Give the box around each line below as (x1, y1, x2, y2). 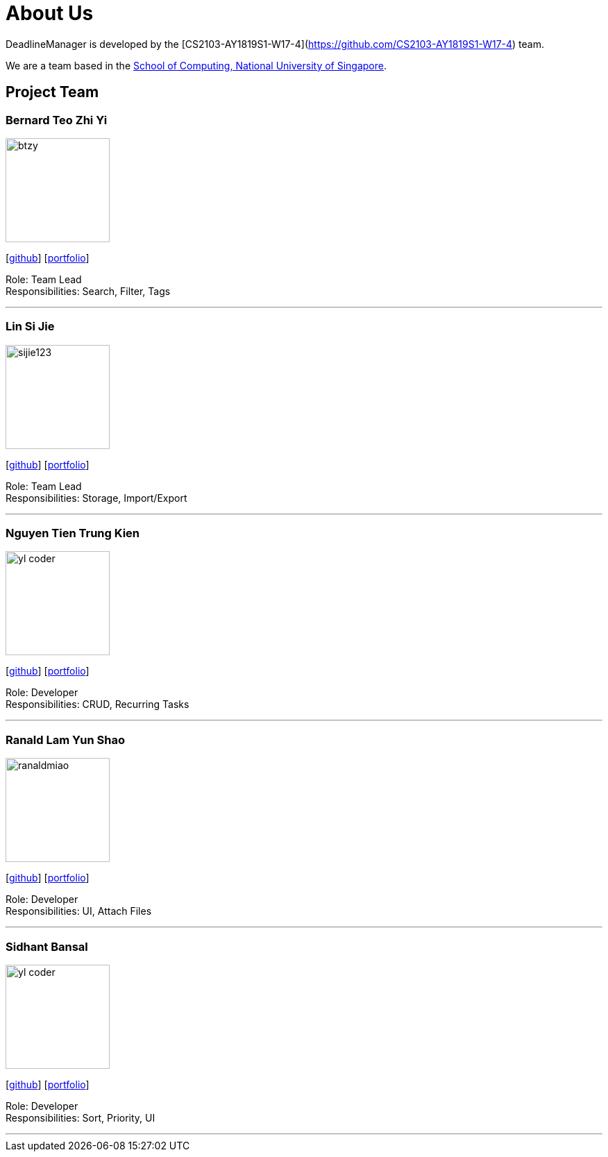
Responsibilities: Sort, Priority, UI (6, 1111, 155, 1124)
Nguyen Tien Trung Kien (6, 526, 140, 541)
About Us (6, 1, 94, 25)
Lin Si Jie (6, 319, 55, 334)
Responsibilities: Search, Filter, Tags (6, 285, 171, 297)
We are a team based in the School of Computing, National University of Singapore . (6, 59, 387, 71)
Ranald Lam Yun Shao (6, 732, 125, 747)
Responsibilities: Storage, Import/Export (6, 491, 187, 504)
